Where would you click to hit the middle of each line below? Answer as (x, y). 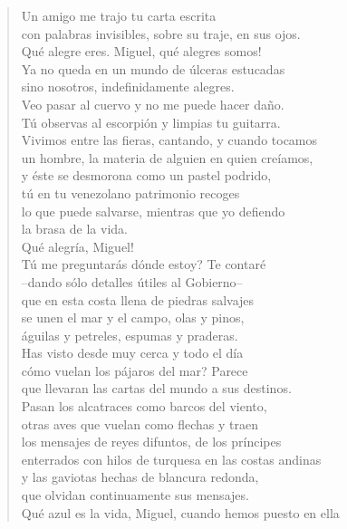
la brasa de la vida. (74, 229)
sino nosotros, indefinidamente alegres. (128, 87)
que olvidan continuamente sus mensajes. (135, 495)
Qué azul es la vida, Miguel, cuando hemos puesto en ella (180, 512)
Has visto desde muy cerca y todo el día (132, 353)
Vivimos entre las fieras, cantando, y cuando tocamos (169, 140)
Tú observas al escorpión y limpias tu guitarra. (151, 122)
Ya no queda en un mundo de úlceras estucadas (153, 68)
